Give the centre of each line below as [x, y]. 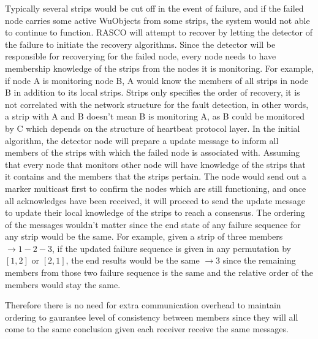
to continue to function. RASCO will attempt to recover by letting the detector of [159, 32]
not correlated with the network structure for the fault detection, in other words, [157, 104]
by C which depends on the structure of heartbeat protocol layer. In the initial [153, 128]
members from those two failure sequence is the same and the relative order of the [159, 272]
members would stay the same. [63, 284]
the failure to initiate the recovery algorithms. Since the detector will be [140, 44]
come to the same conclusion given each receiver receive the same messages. [147, 329]
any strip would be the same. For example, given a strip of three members [144, 236]
